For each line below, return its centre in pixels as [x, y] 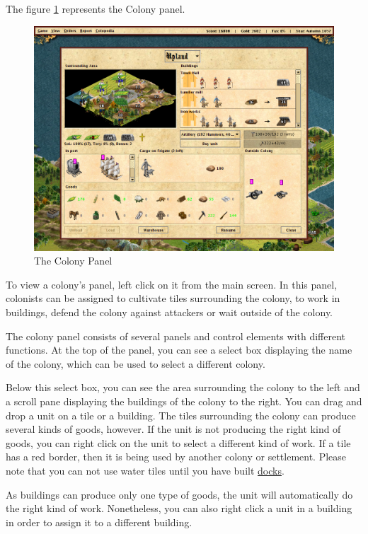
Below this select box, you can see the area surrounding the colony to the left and [183, 387]
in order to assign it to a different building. [99, 522]
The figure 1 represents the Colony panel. [96, 8]
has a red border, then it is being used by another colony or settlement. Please [176, 457]
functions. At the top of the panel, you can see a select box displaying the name [179, 350]
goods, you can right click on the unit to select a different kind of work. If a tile [178, 442]
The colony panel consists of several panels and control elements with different [176, 336]
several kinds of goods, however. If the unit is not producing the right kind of [173, 429]
